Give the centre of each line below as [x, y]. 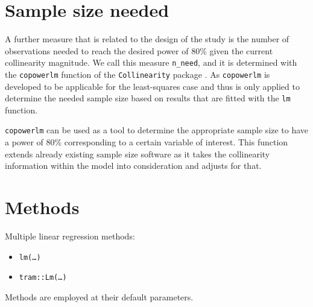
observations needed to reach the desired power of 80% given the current [139, 50]
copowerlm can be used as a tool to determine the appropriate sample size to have [157, 130]
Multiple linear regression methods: [70, 236]
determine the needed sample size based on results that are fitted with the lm [148, 98]
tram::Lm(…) [43, 278]
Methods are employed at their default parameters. [99, 296]
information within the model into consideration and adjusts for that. [133, 166]
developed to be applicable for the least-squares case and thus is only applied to [152, 86]
